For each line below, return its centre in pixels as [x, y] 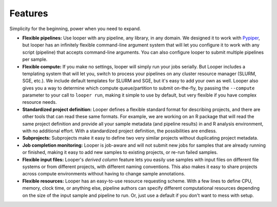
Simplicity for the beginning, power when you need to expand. [75, 29]
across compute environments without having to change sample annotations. [104, 174]
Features [29, 13]
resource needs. [39, 102]
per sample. [35, 59]
